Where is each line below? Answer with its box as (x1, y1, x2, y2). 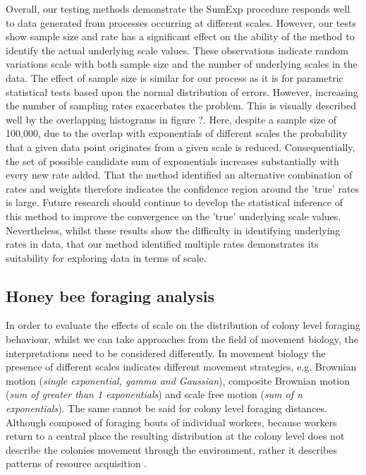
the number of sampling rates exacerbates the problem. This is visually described (6, 98, 356, 113)
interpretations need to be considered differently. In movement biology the (6, 345, 326, 360)
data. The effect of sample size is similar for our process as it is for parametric (6, 70, 343, 85)
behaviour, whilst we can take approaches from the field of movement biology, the (6, 332, 358, 347)
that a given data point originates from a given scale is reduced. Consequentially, (6, 139, 355, 154)
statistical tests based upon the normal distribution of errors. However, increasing (6, 84, 358, 99)
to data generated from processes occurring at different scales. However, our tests (6, 15, 356, 30)
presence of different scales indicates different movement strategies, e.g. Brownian (6, 359, 357, 374)
